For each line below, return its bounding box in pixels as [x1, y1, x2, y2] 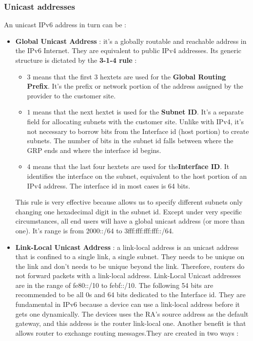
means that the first [33, 71, 92, 81]
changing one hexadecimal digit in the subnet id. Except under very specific [15, 206, 242, 216]
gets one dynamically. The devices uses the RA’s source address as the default [15, 308, 249, 319]
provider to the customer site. [27, 90, 116, 100]
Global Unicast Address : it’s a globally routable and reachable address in [15, 36, 247, 46]
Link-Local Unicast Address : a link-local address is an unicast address [15, 242, 239, 252]
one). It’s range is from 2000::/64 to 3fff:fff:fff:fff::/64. [15, 225, 174, 235]
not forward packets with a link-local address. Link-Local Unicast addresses [15, 270, 241, 281]
